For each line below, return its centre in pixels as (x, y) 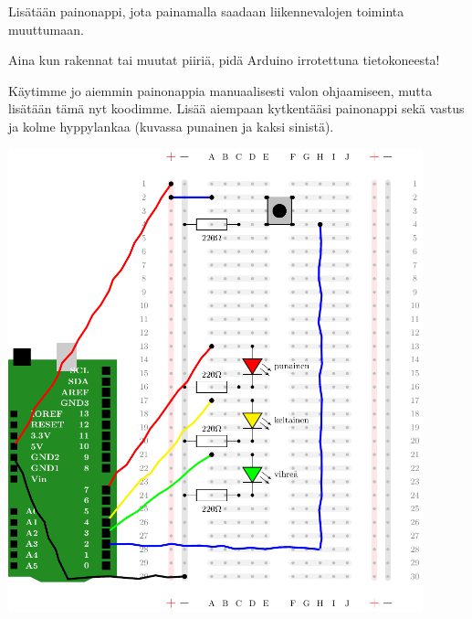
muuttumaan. (46, 29)
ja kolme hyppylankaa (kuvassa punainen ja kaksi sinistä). (171, 126)
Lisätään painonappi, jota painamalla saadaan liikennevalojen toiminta (206, 11)
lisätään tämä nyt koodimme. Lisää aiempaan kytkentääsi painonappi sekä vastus (236, 108)
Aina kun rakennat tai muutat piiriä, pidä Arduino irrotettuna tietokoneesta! (224, 60)
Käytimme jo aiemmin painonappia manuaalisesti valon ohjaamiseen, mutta (220, 90)
